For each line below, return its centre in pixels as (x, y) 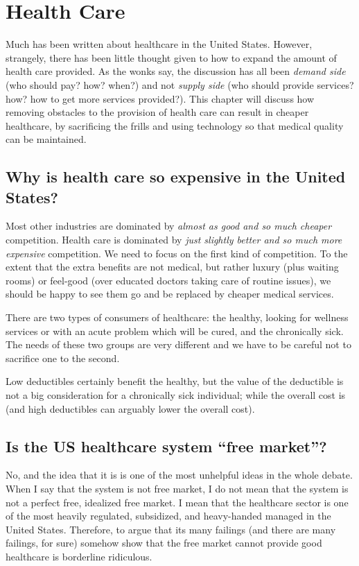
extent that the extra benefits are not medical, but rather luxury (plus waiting (172, 267)
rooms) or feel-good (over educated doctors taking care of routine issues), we (168, 280)
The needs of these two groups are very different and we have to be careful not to (178, 344)
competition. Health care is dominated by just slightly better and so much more (174, 240)
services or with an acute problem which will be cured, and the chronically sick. (175, 331)
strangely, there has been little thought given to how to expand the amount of (171, 57)
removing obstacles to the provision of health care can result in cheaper (157, 112)
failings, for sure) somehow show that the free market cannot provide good (164, 543)
